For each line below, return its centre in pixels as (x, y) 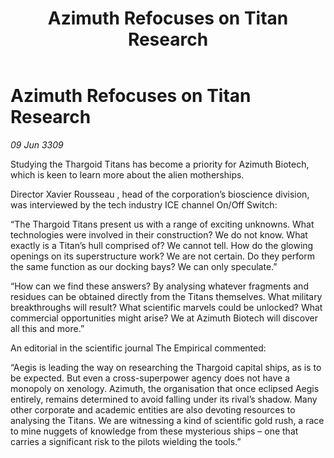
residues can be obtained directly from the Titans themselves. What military (166, 296)
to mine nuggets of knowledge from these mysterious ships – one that (154, 431)
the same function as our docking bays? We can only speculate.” (144, 266)
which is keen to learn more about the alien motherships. (127, 174)
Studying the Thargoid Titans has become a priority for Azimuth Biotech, (160, 164)
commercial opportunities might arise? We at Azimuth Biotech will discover (164, 318)
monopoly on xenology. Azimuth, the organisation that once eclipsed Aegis (165, 388)
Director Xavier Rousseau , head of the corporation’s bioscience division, (160, 194)
